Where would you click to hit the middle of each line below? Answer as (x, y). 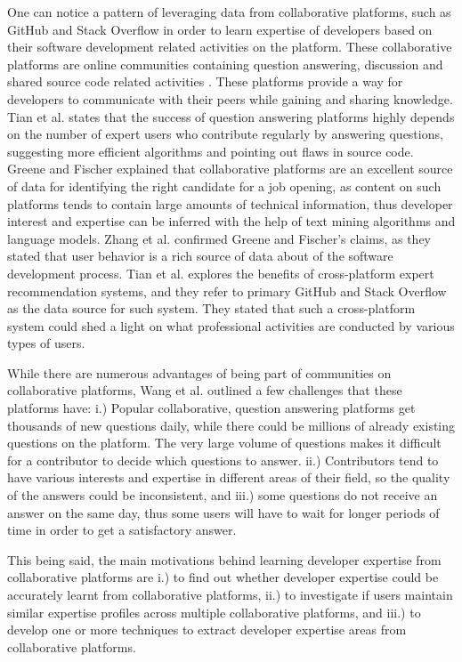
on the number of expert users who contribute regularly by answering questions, (225, 134)
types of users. (46, 343)
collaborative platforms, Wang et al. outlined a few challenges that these (205, 390)
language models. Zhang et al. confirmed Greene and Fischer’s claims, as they (219, 238)
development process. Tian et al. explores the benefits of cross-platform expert (221, 273)
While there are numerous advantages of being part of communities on (199, 372)
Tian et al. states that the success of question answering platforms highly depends (231, 116)
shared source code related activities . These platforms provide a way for (205, 81)
